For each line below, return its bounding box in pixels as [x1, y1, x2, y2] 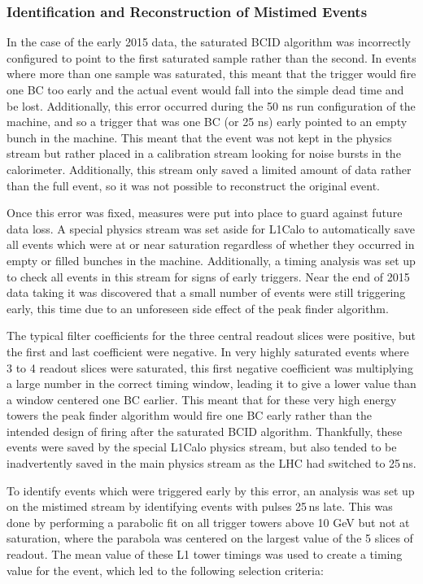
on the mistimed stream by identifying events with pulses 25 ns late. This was [7, 498, 393, 515]
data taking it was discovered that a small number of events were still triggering [7, 284, 406, 301]
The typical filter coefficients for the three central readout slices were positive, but [7, 327, 416, 344]
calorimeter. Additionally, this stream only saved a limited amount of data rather [7, 160, 412, 177]
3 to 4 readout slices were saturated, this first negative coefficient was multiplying [7, 359, 413, 376]
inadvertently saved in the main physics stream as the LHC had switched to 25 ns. [7, 455, 416, 472]
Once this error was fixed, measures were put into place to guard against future [7, 204, 403, 221]
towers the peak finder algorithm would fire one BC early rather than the [7, 407, 372, 424]
